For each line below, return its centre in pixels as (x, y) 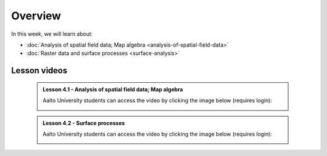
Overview (36, 16)
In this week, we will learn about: (52, 34)
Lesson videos (39, 70)
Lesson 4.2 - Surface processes (84, 123)
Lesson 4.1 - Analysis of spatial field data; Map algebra (113, 89)
